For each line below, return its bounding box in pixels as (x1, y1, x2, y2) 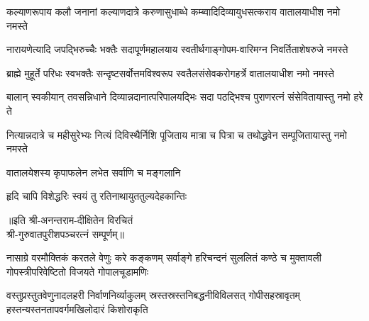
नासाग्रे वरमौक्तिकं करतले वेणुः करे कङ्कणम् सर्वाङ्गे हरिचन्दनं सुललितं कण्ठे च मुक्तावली (6, 250, 321, 265)
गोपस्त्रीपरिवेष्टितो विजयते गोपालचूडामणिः (6, 264, 149, 278)
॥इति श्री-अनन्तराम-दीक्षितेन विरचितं (6, 212, 133, 227)
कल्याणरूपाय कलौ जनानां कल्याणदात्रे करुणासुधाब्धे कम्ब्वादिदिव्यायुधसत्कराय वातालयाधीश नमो (6, 4, 341, 18)
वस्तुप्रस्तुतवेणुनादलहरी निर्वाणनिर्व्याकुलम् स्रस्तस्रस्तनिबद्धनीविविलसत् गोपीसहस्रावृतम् (6, 288, 300, 303)
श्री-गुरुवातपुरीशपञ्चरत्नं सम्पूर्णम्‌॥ (6, 226, 124, 241)
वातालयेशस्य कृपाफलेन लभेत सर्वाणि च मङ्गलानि (6, 164, 181, 179)
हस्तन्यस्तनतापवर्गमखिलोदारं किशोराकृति (6, 301, 148, 316)
